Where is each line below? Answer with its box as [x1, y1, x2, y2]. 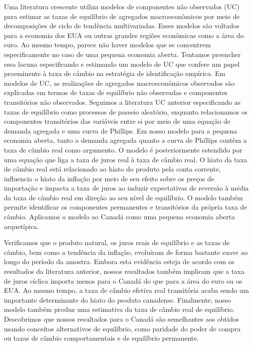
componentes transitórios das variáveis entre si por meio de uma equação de [4, 116, 231, 126]
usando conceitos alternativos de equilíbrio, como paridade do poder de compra [4, 323, 241, 333]
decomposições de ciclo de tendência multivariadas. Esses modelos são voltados [4, 20, 239, 31]
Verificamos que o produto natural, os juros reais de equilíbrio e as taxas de [4, 237, 230, 248]
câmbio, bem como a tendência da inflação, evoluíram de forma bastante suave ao [4, 247, 248, 257]
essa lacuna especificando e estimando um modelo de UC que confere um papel [4, 58, 240, 69]
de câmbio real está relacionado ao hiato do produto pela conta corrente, [4, 164, 221, 174]
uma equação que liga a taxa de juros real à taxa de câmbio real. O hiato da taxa [4, 154, 248, 164]
